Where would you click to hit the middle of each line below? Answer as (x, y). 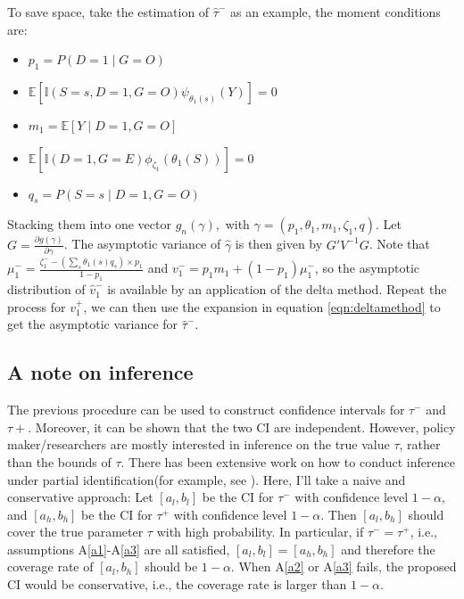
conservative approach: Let (80, 497)
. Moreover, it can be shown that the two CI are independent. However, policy (242, 427)
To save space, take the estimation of (108, 12)
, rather (420, 444)
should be (171, 566)
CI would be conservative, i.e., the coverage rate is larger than (177, 584)
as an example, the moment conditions (335, 12)
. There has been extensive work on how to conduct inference (288, 461)
